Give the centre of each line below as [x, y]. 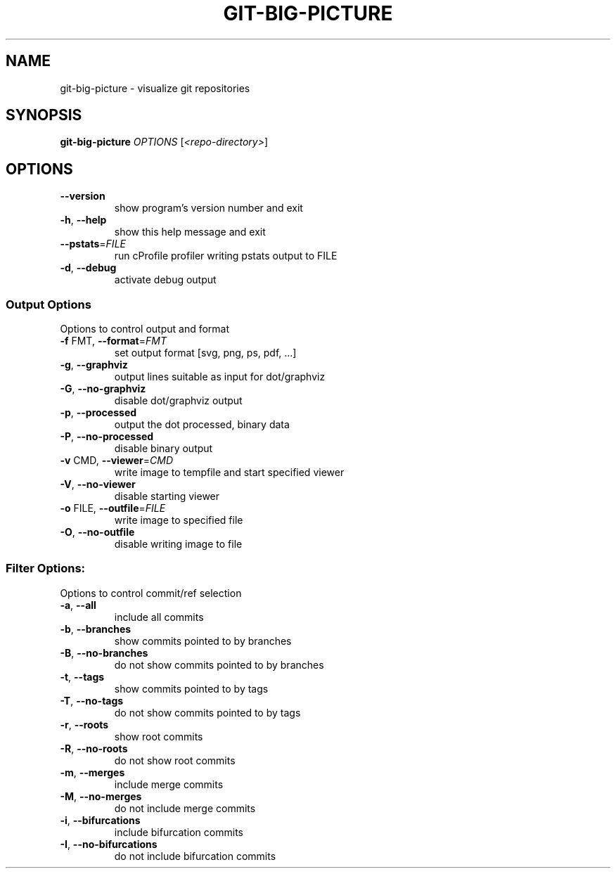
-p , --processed [98, 413]
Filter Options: [46, 568]
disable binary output [163, 449]
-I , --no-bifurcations [109, 844]
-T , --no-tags [92, 700]
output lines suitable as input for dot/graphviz [220, 377]
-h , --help [83, 220]
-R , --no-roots [94, 748]
